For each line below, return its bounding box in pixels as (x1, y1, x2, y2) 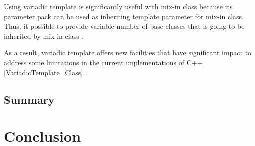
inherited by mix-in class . (4, 30, 84, 41)
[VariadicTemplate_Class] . (4, 67, 87, 77)
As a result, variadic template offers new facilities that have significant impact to (4, 47, 252, 58)
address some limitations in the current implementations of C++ (4, 57, 203, 67)
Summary (4, 91, 55, 107)
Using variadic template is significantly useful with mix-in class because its (4, 1, 233, 11)
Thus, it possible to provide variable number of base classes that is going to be (4, 21, 245, 31)
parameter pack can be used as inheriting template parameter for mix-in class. (4, 11, 244, 21)
